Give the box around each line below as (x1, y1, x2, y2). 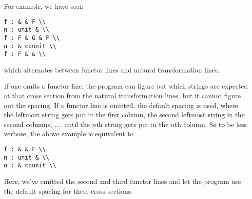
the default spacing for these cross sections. (4, 185, 133, 196)
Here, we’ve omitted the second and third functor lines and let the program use (4, 176, 241, 186)
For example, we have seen (4, 1, 83, 11)
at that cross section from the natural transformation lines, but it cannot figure (4, 90, 241, 101)
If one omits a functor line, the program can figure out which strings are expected (4, 81, 248, 91)
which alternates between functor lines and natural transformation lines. (4, 64, 220, 74)
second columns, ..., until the (4, 119, 90, 129)
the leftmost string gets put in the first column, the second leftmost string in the (4, 109, 245, 120)
